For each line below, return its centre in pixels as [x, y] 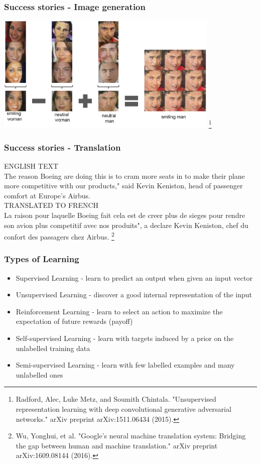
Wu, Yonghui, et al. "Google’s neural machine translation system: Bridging [131, 436]
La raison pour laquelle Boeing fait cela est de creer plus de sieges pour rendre [125, 215]
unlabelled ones [39, 374]
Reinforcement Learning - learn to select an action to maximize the [119, 311]
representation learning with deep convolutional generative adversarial [123, 409]
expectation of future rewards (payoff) [74, 321]
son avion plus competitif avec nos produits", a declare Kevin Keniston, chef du [126, 225]
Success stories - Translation [62, 147]
